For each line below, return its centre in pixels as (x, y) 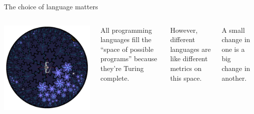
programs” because (129, 58)
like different (189, 58)
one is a (233, 49)
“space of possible (127, 49)
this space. (186, 78)
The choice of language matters (51, 6)
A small (233, 30)
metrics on (186, 68)
